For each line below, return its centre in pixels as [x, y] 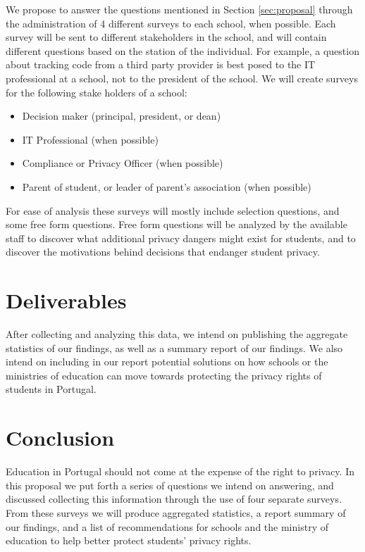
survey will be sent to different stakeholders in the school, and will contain [166, 37]
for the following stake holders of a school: [97, 92]
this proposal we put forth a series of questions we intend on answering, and [170, 485]
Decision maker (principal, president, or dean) [122, 116]
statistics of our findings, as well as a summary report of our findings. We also [174, 347]
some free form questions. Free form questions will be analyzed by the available [177, 224]
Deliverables [66, 300]
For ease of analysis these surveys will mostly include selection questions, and [173, 210]
